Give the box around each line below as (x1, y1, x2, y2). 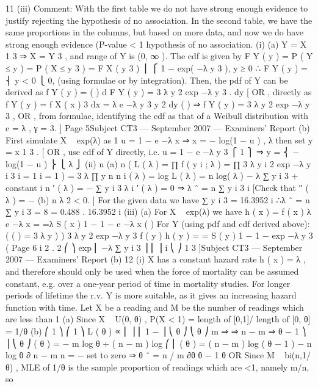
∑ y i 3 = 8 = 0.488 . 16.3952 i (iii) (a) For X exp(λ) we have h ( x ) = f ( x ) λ (5, 205, 311, 218)
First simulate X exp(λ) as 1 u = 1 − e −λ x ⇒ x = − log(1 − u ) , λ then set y (5, 133, 313, 146)
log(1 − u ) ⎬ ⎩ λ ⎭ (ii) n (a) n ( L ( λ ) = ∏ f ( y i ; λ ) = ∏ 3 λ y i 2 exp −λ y (5, 157, 311, 170)
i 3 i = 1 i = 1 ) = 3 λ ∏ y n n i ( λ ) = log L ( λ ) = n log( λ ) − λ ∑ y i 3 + (5, 169, 298, 182)
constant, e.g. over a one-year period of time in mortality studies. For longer (5, 277, 291, 289)
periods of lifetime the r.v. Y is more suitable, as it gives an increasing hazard (5, 289, 297, 302)
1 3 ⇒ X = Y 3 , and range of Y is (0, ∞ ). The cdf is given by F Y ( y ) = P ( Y (5, 49, 313, 62)
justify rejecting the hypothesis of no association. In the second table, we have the (5, 13, 313, 26)
